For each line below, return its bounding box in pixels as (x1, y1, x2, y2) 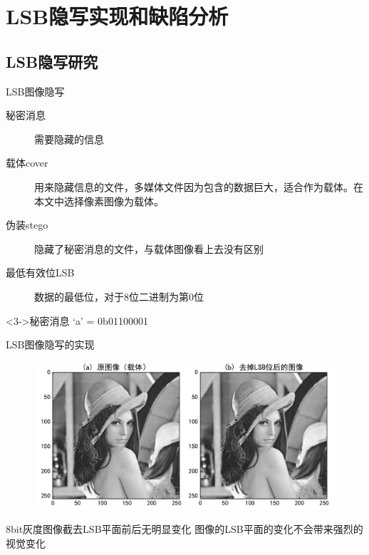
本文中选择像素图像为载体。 (34, 193, 164, 208)
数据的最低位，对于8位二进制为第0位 (34, 289, 204, 304)
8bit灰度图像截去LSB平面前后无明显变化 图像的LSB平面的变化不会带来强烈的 (6, 522, 363, 536)
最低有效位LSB (6, 265, 75, 280)
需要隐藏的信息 (34, 131, 104, 146)
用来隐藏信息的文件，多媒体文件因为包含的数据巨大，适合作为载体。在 (34, 179, 363, 194)
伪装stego (6, 217, 48, 232)
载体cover (6, 155, 48, 170)
